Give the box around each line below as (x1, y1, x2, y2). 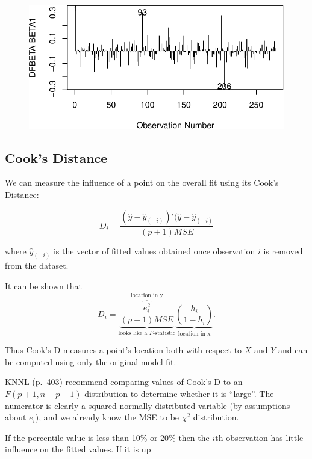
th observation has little (215, 431, 304, 443)
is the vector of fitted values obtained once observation (53, 244, 255, 257)
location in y (131, 292, 163, 299)
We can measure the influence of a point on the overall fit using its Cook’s (5, 176, 279, 189)
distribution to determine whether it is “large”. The (84, 387, 274, 399)
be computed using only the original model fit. (5, 355, 176, 368)
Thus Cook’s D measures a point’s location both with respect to (5, 343, 242, 356)
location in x (178, 330, 211, 337)
